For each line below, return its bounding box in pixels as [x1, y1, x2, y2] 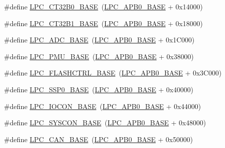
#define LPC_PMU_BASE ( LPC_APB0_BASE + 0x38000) [4, 51, 194, 61]
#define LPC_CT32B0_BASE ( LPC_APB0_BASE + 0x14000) [4, 1, 203, 11]
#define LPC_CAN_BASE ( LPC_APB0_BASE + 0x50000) [4, 134, 193, 144]
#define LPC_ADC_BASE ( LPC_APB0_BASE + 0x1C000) [4, 35, 195, 45]
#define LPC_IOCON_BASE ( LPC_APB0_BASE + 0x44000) [4, 101, 201, 111]
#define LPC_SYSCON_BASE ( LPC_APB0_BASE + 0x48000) [4, 117, 206, 128]
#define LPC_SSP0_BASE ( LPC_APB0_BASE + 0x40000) [4, 84, 193, 94]
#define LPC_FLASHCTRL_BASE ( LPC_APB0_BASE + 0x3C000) [4, 68, 222, 78]
